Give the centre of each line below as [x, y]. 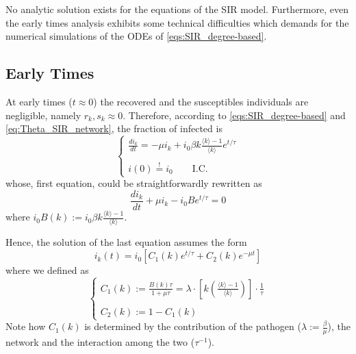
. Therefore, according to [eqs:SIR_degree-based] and [234, 115]
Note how [26, 326]
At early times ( [39, 101]
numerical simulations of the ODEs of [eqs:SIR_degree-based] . [136, 36]
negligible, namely [43, 115]
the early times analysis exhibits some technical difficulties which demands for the [177, 22]
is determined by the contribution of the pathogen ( [193, 326]
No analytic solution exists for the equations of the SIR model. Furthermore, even [177, 9]
